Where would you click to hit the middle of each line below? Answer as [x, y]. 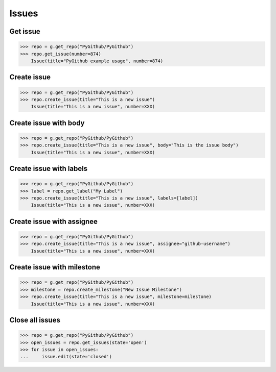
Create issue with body [47, 123]
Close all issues [35, 320]
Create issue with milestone [55, 267]
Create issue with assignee [54, 221]
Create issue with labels [49, 169]
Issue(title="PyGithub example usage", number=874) [97, 61]
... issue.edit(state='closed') [66, 357]
